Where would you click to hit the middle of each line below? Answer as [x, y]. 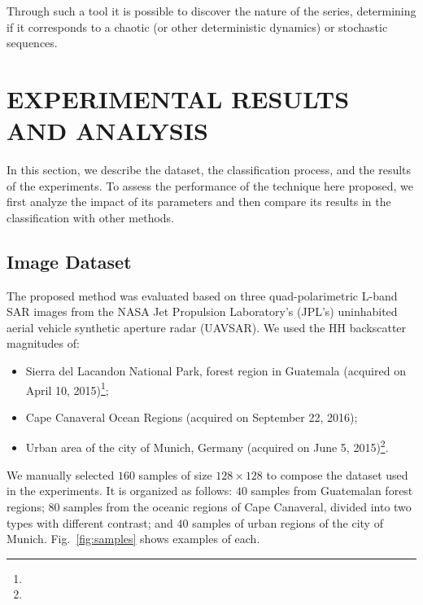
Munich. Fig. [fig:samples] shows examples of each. [133, 539]
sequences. [32, 43]
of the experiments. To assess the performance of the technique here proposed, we [210, 185]
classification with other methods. [90, 217]
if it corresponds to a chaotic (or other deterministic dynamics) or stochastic [197, 26]
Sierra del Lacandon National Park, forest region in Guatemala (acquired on [216, 371]
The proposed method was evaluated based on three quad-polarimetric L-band [202, 295]
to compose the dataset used [337, 474]
